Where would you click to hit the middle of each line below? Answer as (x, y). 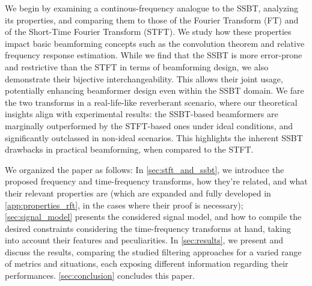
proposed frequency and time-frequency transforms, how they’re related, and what (156, 181)
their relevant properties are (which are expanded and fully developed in (138, 193)
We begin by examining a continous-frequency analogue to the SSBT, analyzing (152, 8)
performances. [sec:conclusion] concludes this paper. (100, 275)
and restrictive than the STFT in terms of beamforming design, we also (137, 66)
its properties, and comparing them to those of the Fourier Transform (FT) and (152, 20)
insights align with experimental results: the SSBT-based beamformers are (142, 114)
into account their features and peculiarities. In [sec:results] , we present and (144, 240)
